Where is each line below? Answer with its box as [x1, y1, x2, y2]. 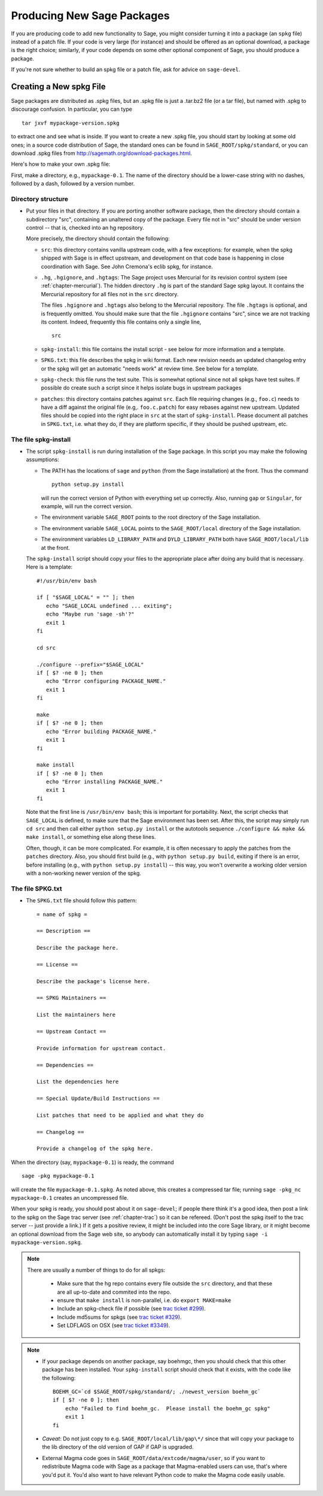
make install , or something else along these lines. [26, 834, 156, 841]
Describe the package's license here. [36, 978, 151, 984]
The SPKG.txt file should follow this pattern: [26, 897, 137, 904]
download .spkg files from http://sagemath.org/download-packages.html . [11, 150, 193, 157]
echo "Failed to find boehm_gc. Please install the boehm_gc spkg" [65, 1405, 270, 1412]
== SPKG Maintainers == [36, 995, 106, 1002]
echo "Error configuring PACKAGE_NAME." [45, 678, 166, 685]
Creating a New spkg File [11, 81, 106, 92]
